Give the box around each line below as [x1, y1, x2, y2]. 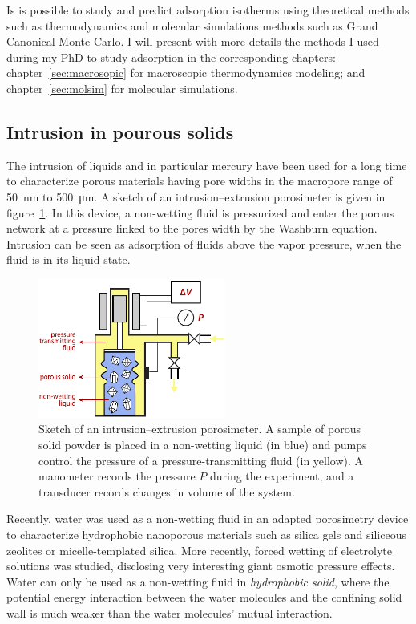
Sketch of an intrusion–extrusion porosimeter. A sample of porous [38, 420, 361, 437]
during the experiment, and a [209, 468, 354, 484]
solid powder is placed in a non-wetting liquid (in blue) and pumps [38, 436, 367, 452]
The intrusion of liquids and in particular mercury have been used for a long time [6, 156, 407, 173]
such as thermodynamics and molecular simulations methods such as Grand [6, 17, 378, 34]
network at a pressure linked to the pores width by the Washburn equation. [6, 220, 378, 237]
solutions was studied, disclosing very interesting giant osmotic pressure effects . [6, 557, 395, 574]
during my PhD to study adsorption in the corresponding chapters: [6, 48, 336, 65]
